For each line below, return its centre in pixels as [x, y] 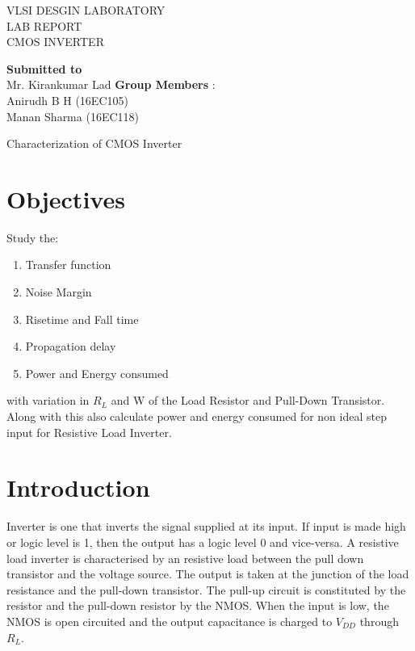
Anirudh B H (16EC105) [67, 100]
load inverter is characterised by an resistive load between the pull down [185, 558]
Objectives [66, 198]
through [379, 621]
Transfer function [68, 265]
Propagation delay [71, 346]
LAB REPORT [44, 25]
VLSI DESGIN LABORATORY [86, 10]
